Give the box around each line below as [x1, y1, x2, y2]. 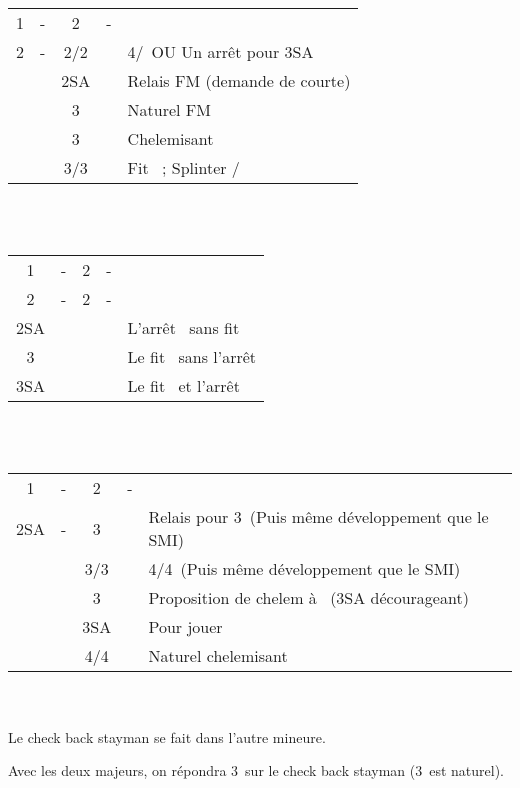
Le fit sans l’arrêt [127, 345, 257, 369]
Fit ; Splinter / [127, 156, 240, 179]
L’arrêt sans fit [127, 316, 240, 340]
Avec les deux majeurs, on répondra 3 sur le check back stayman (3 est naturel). [8, 760, 504, 781]
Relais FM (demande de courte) [127, 69, 351, 92]
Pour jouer [148, 615, 223, 639]
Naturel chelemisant [148, 644, 288, 668]
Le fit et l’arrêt [127, 374, 240, 398]
